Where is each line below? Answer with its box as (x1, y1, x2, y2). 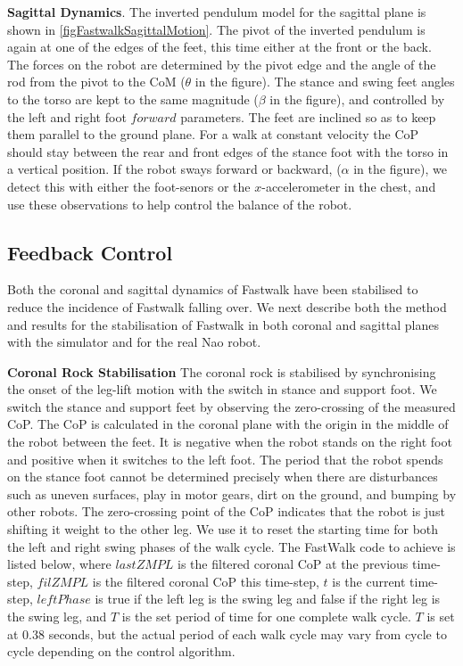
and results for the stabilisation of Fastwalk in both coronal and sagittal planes (7, 315, 439, 333)
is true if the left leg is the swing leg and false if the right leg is (95, 589, 441, 608)
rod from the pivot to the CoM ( (7, 72, 186, 91)
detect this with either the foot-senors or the (7, 177, 251, 195)
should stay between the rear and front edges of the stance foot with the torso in (7, 142, 449, 160)
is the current (332, 571, 406, 590)
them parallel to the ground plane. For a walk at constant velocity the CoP (7, 125, 419, 144)
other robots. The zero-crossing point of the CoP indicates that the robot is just (7, 502, 445, 521)
